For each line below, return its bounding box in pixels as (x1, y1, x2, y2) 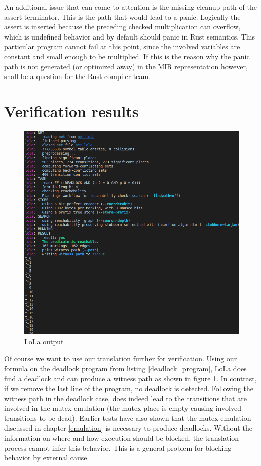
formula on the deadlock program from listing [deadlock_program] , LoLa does (4, 363, 247, 373)
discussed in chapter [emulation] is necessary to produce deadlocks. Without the (4, 422, 252, 433)
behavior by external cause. (4, 452, 89, 463)
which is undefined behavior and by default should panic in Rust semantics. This (4, 31, 255, 42)
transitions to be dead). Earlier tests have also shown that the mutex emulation (4, 412, 251, 423)
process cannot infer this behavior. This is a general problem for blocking (4, 442, 232, 453)
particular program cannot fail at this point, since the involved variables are (4, 41, 240, 52)
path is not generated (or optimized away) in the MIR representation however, (4, 61, 248, 71)
